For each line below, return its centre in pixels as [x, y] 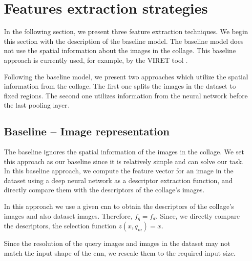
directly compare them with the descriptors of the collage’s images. [104, 190]
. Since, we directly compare [198, 215]
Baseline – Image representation [87, 131]
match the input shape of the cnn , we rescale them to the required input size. [120, 252]
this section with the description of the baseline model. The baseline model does [124, 41]
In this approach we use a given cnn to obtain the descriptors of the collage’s [119, 206]
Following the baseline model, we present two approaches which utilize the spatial [126, 76]
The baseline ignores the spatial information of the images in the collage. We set [124, 152]
